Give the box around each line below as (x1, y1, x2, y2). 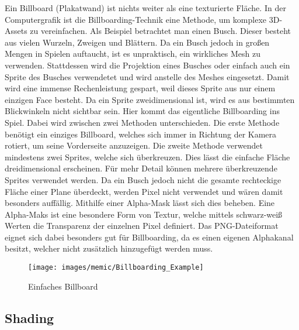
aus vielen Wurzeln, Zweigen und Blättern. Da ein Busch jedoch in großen (5, 36, 270, 48)
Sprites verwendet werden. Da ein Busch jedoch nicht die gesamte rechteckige (5, 173, 281, 185)
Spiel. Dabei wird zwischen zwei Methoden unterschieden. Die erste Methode (5, 116, 280, 128)
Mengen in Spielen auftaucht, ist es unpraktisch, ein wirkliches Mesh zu (5, 47, 260, 60)
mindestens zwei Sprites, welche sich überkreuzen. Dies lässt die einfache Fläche (5, 150, 290, 163)
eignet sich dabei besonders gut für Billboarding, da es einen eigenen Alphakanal (5, 231, 294, 243)
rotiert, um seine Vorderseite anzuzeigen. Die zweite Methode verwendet (5, 139, 263, 152)
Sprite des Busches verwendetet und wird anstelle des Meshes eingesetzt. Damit (5, 70, 290, 82)
